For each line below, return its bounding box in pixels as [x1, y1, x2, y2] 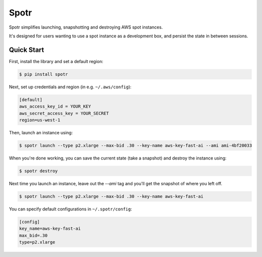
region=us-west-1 [19, 117, 61, 123]
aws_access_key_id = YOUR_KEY [19, 104, 91, 109]
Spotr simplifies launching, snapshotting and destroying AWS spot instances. [9, 24, 163, 30]
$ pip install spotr [19, 71, 68, 77]
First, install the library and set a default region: [9, 58, 104, 64]
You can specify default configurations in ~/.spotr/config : [9, 206, 132, 212]
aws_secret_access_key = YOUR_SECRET [19, 111, 109, 116]
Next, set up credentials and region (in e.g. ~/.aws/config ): [9, 84, 132, 90]
